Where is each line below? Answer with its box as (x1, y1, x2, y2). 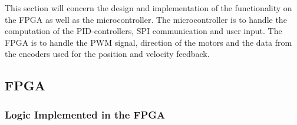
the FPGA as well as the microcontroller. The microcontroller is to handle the (5, 13, 287, 25)
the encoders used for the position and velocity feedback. (5, 48, 210, 60)
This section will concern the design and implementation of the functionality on (5, 2, 292, 13)
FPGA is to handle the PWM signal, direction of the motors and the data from (5, 36, 292, 48)
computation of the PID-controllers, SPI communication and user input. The (5, 25, 282, 37)
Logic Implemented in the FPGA (5, 107, 166, 121)
